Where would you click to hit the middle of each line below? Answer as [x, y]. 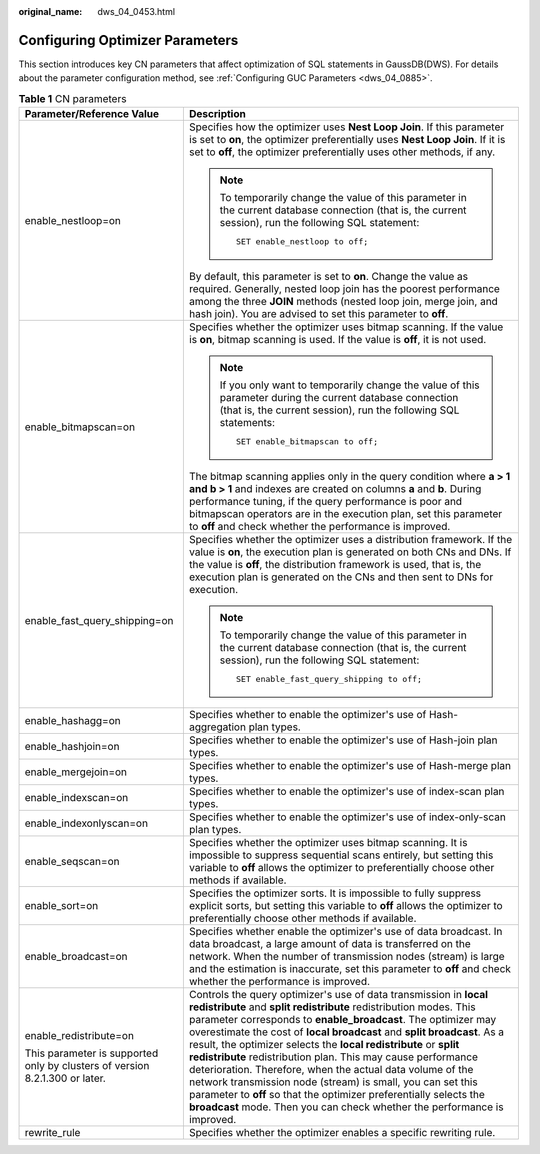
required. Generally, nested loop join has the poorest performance [344, 289]
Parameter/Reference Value [92, 114]
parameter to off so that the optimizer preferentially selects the [336, 1095]
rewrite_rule [52, 1133]
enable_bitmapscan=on [79, 427]
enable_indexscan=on [76, 798]
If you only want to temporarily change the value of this [349, 385]
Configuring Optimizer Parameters [128, 40]
